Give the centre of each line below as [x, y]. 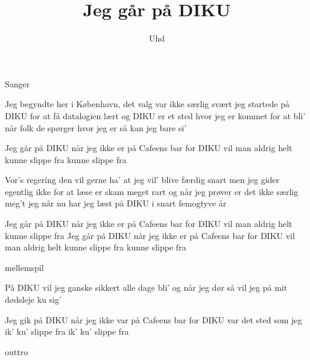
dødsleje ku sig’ [33, 299]
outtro [17, 351]
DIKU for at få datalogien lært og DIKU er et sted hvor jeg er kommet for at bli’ [155, 115]
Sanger [17, 83]
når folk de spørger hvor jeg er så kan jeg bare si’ [96, 127]
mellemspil [24, 267]
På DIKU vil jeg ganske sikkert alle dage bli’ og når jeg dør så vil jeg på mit [146, 287]
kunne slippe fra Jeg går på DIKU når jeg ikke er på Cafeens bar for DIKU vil [150, 235]
